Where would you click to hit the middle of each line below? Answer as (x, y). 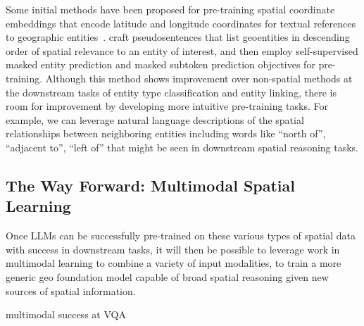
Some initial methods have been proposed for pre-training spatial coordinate (170, 9)
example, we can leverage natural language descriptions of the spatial (155, 119)
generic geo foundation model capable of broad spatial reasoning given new (167, 276)
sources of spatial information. (71, 290)
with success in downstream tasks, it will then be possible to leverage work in (173, 249)
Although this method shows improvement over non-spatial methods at (199, 78)
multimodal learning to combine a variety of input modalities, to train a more (174, 263)
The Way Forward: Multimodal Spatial (150, 185)
